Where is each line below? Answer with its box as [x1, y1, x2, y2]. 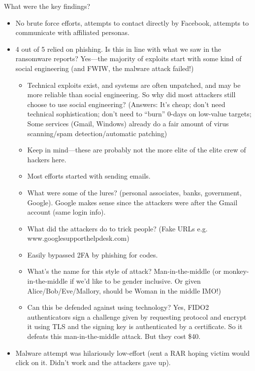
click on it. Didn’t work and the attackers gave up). [15, 357, 171, 368]
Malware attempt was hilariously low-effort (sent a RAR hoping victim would [15, 347, 250, 358]
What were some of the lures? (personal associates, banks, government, [27, 187, 242, 197]
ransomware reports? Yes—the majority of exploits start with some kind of [15, 53, 242, 64]
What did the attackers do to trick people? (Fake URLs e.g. [27, 223, 208, 233]
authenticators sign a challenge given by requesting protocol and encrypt [27, 311, 247, 322]
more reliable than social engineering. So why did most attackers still [27, 89, 236, 100]
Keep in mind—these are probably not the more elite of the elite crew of [27, 145, 246, 155]
